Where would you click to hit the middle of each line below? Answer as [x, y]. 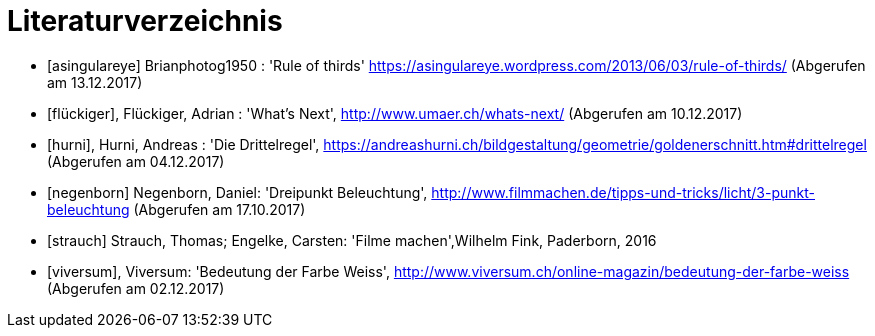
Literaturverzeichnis [145, 21]
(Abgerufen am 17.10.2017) [219, 209]
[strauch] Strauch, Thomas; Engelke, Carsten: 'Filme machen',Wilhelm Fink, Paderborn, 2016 [352, 240]
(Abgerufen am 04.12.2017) [136, 161]
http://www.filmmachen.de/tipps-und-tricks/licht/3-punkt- [623, 192]
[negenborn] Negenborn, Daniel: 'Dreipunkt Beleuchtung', [237, 192]
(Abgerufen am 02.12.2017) [136, 288]
